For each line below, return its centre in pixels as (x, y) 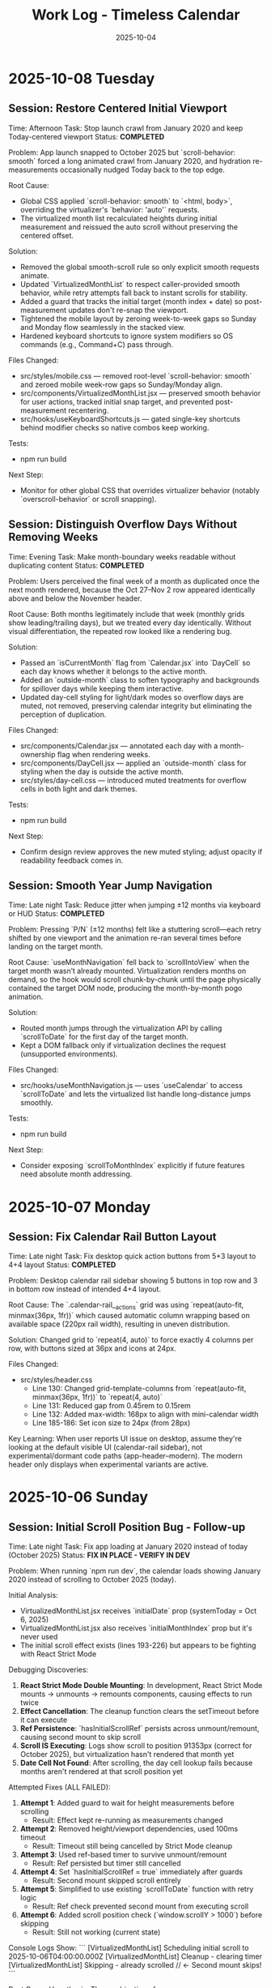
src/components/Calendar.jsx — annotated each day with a (119, 745)
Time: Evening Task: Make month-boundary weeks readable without (122, 556)
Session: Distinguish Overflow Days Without (123, 525)
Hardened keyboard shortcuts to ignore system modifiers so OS (126, 336)
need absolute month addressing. (76, 1174)
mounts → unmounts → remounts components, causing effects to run (136, 1694)
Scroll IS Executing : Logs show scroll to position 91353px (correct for (136, 1746)
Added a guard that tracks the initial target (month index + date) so (131, 301)
